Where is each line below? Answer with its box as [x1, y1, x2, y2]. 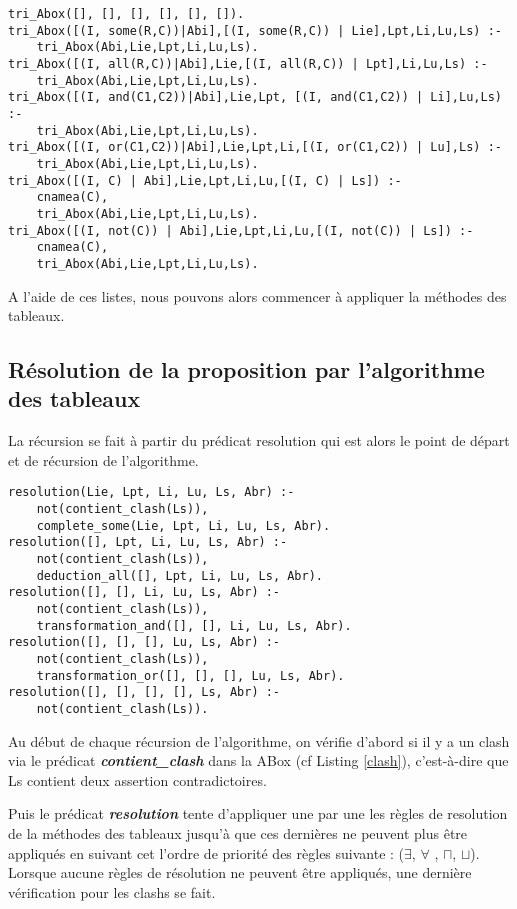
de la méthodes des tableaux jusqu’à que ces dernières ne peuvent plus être [8, 823, 468, 844]
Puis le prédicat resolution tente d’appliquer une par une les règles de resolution [8, 803, 508, 824]
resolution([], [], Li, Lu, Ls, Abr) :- [8, 585, 281, 600]
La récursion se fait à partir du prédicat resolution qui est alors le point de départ [8, 430, 510, 451]
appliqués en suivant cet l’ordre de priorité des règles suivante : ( [8, 842, 405, 863]
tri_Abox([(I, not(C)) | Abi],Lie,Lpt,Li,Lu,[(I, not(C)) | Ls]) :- [8, 223, 474, 238]
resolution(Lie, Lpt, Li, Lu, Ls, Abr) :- [8, 485, 295, 500]
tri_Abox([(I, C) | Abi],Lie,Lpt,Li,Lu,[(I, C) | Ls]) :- [8, 173, 402, 188]
